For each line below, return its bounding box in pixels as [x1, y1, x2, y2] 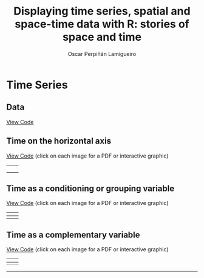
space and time [63, 30, 141, 44]
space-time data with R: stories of [15, 17, 189, 31]
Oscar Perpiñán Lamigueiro [67, 50, 137, 57]
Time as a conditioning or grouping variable [6, 183, 175, 193]
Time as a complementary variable [6, 229, 141, 240]
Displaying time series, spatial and [13, 4, 191, 18]
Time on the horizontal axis [6, 136, 111, 147]
